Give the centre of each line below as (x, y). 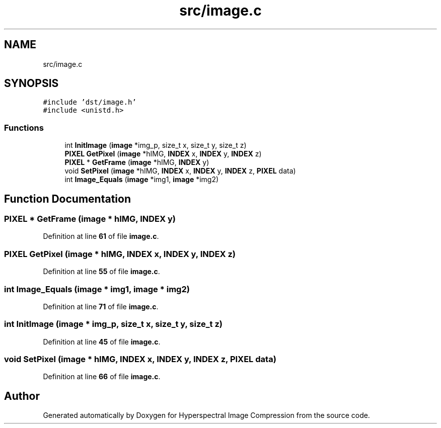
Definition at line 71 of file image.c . (101, 306)
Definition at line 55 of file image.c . (101, 272)
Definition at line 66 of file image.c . (102, 377)
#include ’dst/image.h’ (90, 102)
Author (22, 396)
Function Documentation (67, 199)
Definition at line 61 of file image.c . (101, 236)
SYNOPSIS (31, 83)
